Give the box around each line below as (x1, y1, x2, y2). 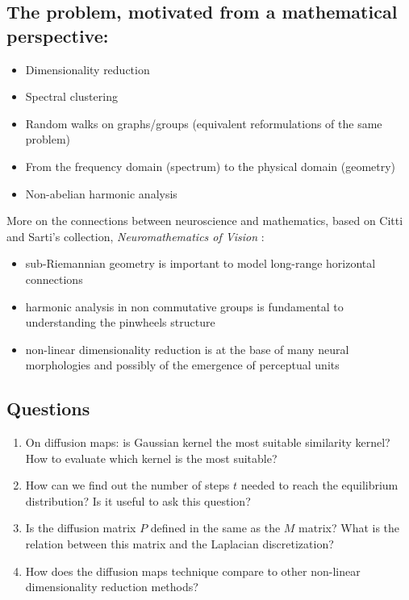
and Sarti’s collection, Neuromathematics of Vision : (6, 227, 265, 244)
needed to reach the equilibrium (240, 477, 399, 494)
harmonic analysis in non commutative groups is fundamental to (25, 298, 344, 315)
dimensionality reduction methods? (25, 578, 198, 595)
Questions (6, 396, 90, 421)
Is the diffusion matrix (25, 519, 136, 536)
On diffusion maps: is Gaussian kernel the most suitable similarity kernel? (25, 434, 390, 451)
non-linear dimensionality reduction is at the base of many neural (25, 340, 349, 357)
